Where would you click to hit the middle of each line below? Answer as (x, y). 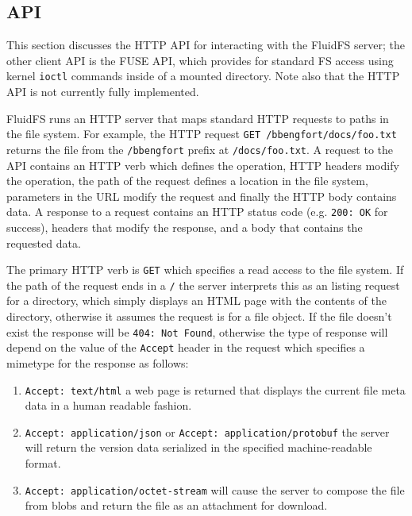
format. (43, 463)
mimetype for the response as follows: (98, 362)
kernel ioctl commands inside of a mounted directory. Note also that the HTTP (203, 76)
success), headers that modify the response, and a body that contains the (185, 227)
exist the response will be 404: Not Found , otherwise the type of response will (197, 331)
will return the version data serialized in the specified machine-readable (198, 447)
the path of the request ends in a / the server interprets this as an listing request (203, 285)
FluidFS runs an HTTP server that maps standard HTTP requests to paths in (198, 118)
